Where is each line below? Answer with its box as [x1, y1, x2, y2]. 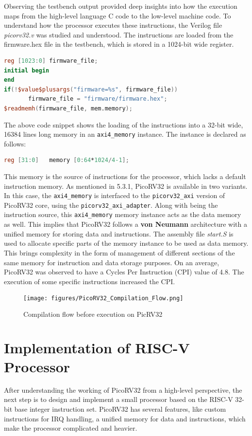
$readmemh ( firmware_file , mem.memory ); [4, 105, 133, 112]
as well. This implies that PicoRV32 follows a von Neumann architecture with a [4, 219, 247, 229]
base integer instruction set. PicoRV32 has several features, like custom [14, 404, 226, 414]
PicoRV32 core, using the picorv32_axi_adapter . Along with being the [4, 200, 218, 210]
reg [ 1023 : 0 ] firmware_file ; [4, 57, 98, 64]
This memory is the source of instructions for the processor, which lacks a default [4, 171, 246, 181]
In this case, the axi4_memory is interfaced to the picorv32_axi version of [4, 190, 225, 200]
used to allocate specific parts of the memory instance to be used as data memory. [4, 238, 249, 248]
